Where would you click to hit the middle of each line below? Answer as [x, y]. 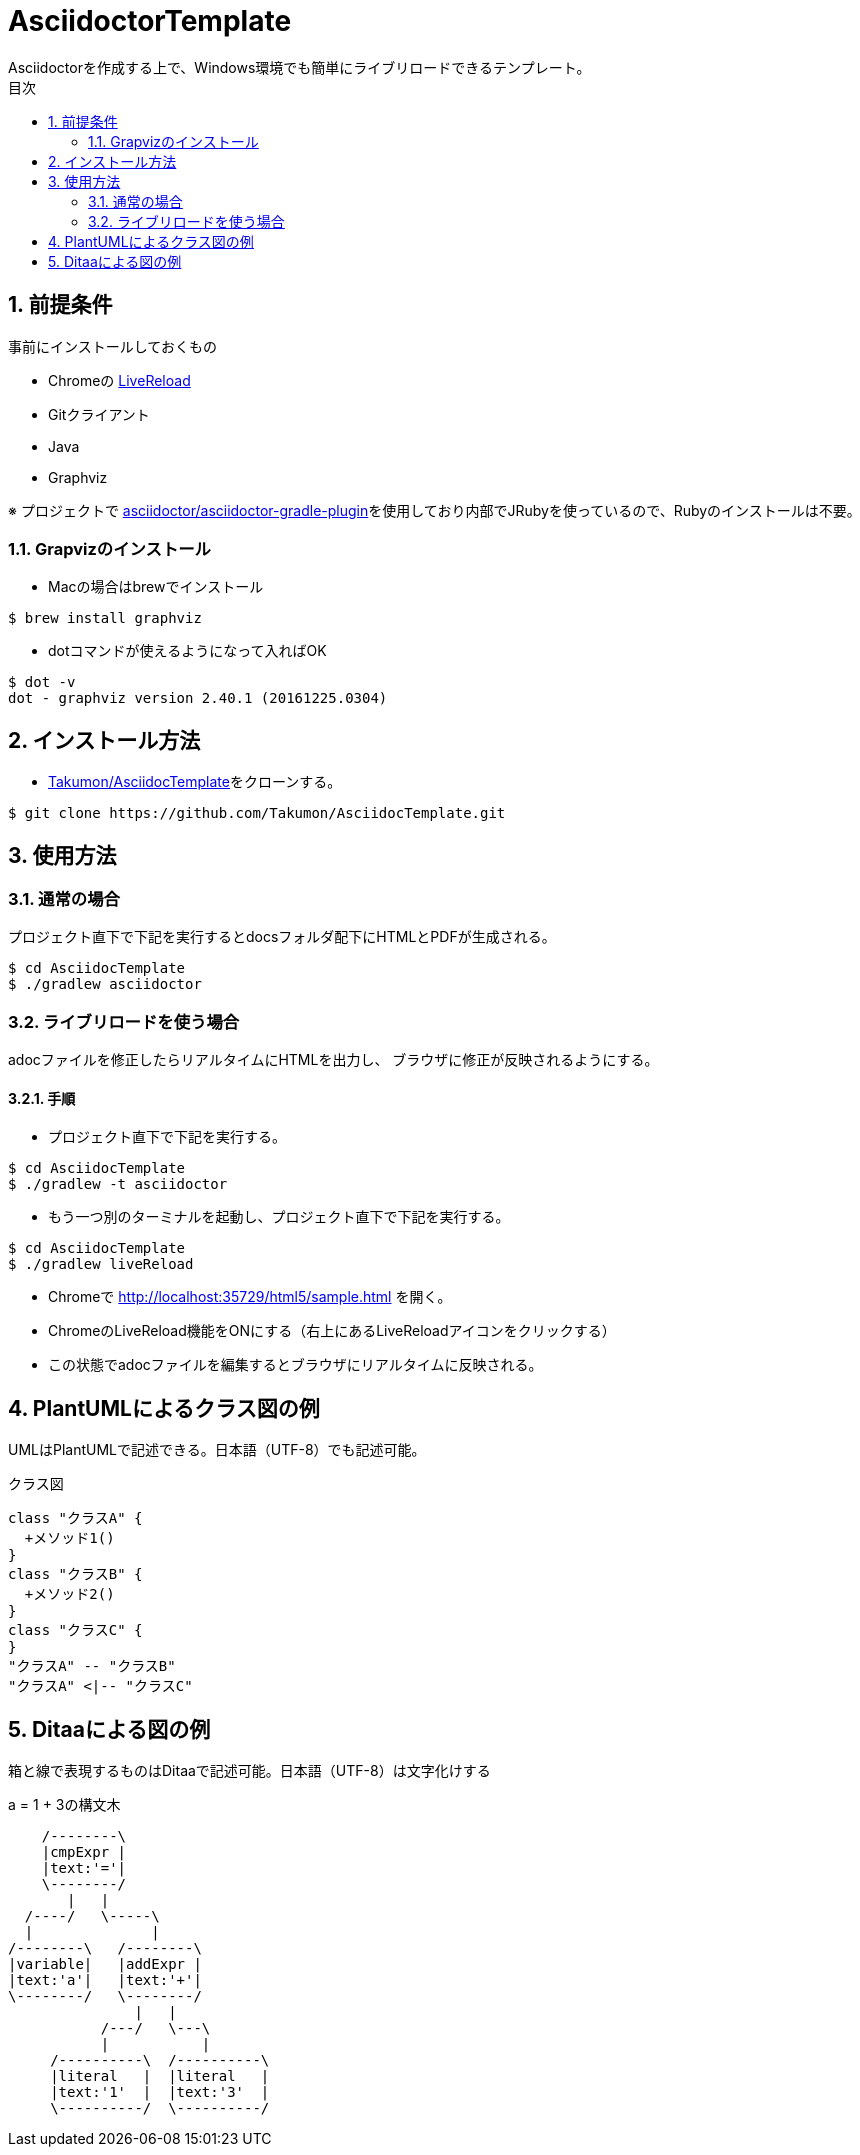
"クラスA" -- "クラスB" [92, 1666]
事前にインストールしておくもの [112, 346]
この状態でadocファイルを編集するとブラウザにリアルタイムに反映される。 [295, 1365]
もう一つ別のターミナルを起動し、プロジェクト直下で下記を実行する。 [279, 1217]
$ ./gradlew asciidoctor [105, 984]
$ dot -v [42, 682]
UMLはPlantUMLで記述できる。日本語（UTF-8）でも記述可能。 [217, 1450]
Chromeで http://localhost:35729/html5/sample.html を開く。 [250, 1297]
